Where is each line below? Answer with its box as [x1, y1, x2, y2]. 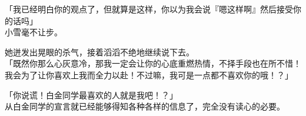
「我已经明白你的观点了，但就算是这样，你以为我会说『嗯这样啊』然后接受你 [5, 3, 301, 15]
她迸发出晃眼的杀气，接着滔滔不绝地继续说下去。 [5, 45, 194, 58]
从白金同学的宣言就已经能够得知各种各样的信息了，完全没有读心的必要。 [5, 100, 285, 112]
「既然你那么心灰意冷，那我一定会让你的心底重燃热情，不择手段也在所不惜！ [5, 57, 301, 69]
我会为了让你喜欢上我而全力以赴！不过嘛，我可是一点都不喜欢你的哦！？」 [5, 68, 293, 81]
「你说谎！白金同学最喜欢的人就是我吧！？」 [5, 88, 178, 101]
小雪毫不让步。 [5, 26, 62, 38]
